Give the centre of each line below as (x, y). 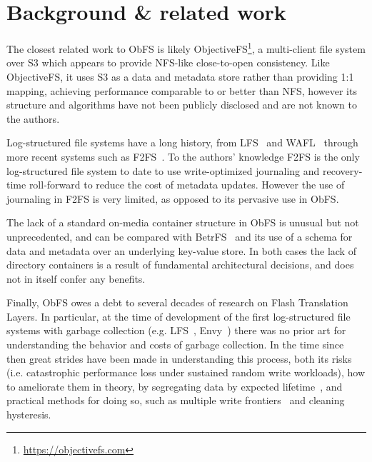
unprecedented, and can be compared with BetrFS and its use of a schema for (180, 236)
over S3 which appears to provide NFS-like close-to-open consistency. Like (168, 62)
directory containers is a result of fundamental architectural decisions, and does (180, 265)
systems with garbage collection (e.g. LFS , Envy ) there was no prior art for (176, 330)
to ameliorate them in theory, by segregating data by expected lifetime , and (175, 386)
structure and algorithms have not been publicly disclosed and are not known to (182, 105)
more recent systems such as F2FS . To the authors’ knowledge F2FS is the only (183, 156)
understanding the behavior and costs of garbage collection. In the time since (175, 345)
